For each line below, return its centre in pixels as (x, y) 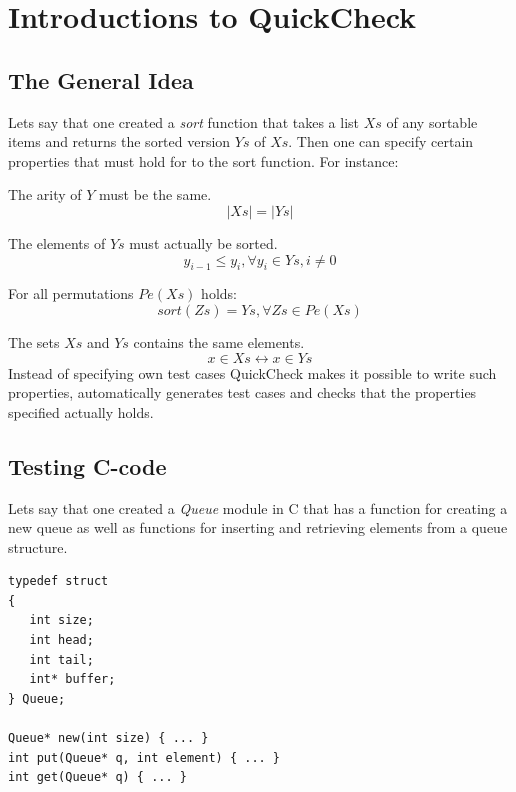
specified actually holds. (81, 411)
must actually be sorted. (203, 242)
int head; (61, 640)
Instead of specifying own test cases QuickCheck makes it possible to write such (252, 372)
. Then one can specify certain (381, 141)
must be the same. (155, 194)
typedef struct (58, 581)
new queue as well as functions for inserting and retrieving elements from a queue (258, 527)
